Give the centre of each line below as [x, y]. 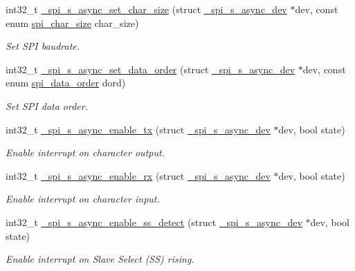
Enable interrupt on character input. [83, 199]
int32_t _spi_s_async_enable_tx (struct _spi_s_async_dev [138, 129]
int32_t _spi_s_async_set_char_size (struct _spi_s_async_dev [146, 9]
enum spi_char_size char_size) [72, 22]
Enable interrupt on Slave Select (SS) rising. [100, 259]
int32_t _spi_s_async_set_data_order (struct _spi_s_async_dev [151, 69]
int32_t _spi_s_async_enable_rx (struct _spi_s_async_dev [138, 175]
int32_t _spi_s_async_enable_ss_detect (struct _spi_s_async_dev [154, 222]
